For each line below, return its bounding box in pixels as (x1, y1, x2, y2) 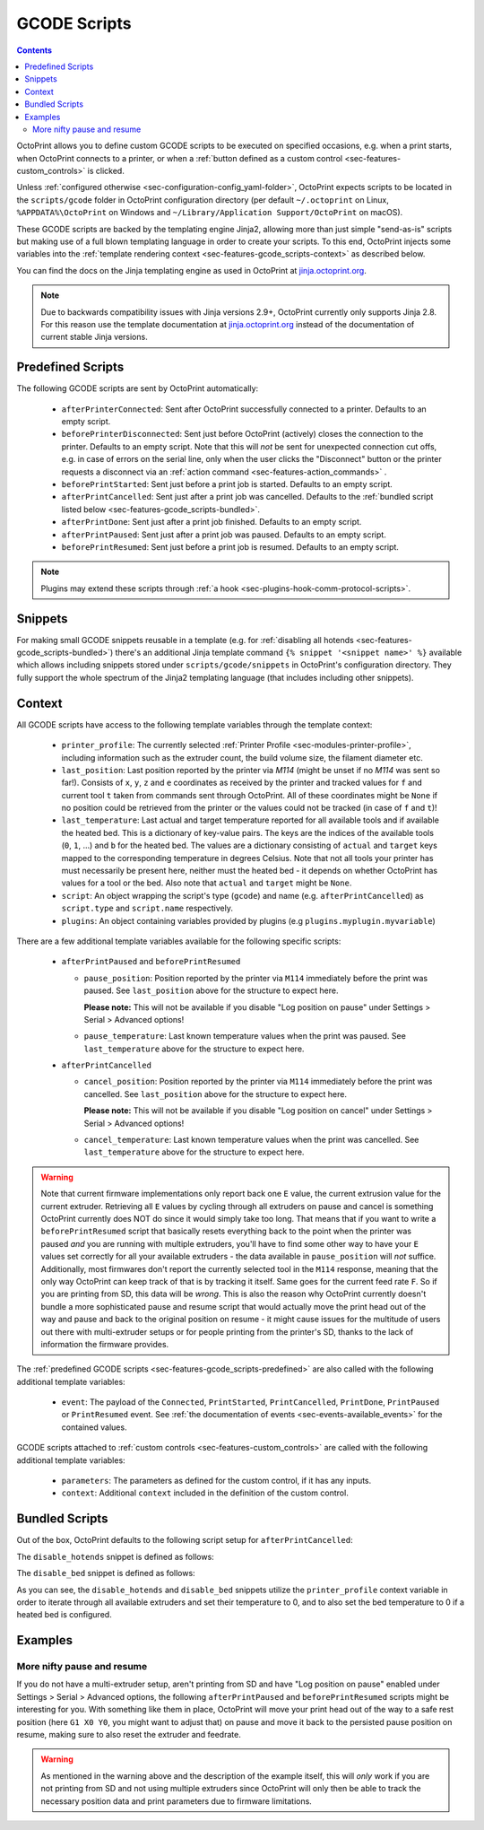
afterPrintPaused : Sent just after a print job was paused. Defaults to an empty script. (61, 529, 387, 540)
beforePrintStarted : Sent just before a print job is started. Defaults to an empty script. (61, 479, 393, 489)
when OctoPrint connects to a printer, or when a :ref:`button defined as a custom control (16, 152, 343, 163)
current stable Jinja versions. (40, 332, 148, 343)
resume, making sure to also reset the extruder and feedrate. (16, 1730, 241, 1739)
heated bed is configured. (16, 1609, 112, 1620)
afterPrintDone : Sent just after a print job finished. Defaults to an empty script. (61, 517, 362, 527)
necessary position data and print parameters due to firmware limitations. (40, 1795, 313, 1807)
